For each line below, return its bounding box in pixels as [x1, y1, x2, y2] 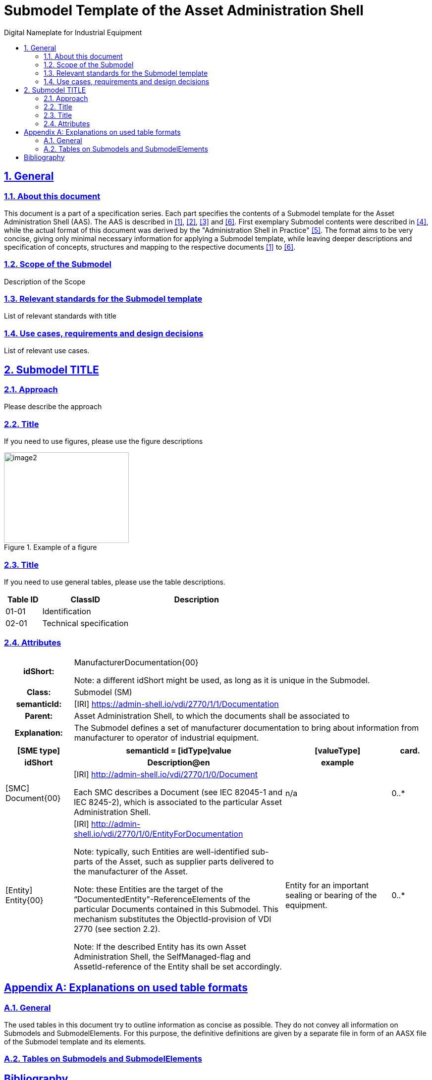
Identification [42, 606, 91, 616]
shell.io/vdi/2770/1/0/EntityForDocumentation [74, 828, 243, 839]
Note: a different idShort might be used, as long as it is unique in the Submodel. [74, 675, 370, 685]
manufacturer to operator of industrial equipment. [74, 732, 259, 743]
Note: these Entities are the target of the [74, 884, 223, 894]
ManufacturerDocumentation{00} [74, 657, 199, 667]
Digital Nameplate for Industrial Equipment [4, 28, 142, 37]
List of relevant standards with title [4, 312, 116, 321]
